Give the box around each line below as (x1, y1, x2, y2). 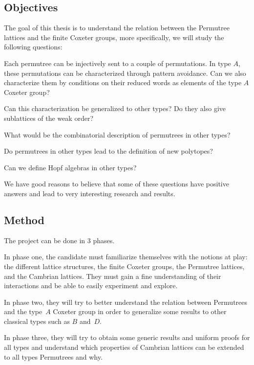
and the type (4, 306, 42, 317)
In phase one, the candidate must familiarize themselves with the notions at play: (4, 251, 248, 262)
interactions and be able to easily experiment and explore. (4, 280, 178, 291)
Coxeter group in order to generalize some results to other (53, 306, 227, 317)
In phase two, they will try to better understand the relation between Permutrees (4, 297, 248, 307)
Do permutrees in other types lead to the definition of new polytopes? (4, 146, 213, 156)
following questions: (4, 42, 63, 52)
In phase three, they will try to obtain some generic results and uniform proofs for (4, 332, 250, 342)
